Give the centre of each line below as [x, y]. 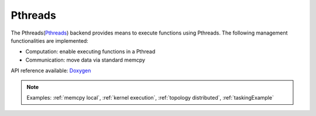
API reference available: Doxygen [51, 71]
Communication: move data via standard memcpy [85, 60]
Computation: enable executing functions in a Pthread [90, 52]
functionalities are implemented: [50, 40]
